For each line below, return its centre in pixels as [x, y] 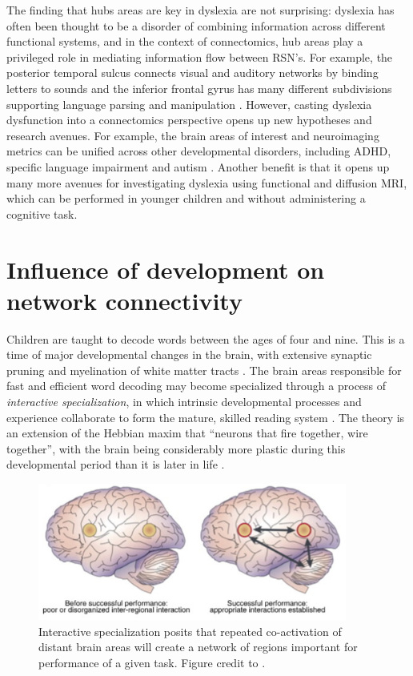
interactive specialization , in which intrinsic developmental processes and [184, 401]
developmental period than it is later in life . [116, 464]
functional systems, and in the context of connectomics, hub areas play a [185, 41]
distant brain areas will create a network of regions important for [198, 647]
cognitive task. [42, 213]
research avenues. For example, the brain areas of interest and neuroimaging [193, 135]
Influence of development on [166, 269]
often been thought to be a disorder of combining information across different [196, 25]
